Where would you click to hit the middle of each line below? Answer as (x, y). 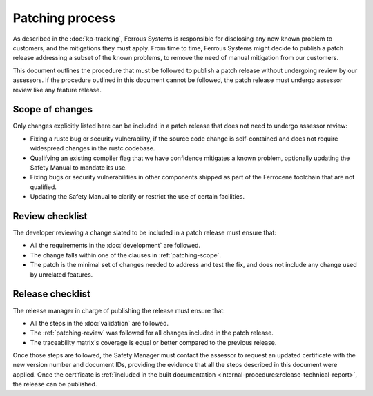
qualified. (43, 187)
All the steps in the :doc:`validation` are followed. (99, 323)
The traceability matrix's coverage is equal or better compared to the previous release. (153, 342)
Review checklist (50, 216)
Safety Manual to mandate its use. (78, 167)
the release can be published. (55, 384)
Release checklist (52, 294)
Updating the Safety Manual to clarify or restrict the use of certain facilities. (137, 197)
